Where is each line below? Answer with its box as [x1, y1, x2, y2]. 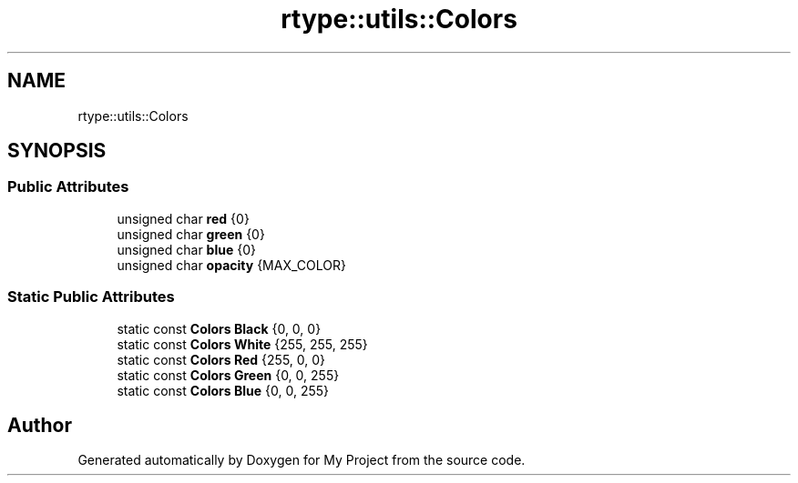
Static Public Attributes [7, 287, 175, 307]
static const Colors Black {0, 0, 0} [117, 320, 322, 337]
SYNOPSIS [7, 139, 107, 163]
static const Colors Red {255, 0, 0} [117, 351, 326, 367]
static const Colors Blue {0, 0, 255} [117, 382, 329, 398]
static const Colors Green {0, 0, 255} [117, 367, 340, 383]
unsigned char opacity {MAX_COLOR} [117, 257, 346, 273]
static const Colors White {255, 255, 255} [117, 336, 368, 352]
